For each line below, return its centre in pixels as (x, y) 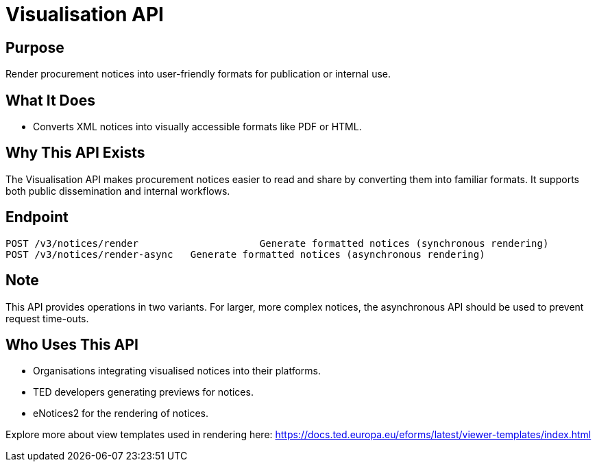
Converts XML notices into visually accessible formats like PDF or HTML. (197, 127)
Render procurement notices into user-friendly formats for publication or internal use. (198, 74)
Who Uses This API (72, 344)
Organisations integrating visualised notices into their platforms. (177, 371)
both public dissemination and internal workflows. (118, 191)
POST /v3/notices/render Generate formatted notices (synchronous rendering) (277, 243)
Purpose (35, 47)
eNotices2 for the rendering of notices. (121, 414)
